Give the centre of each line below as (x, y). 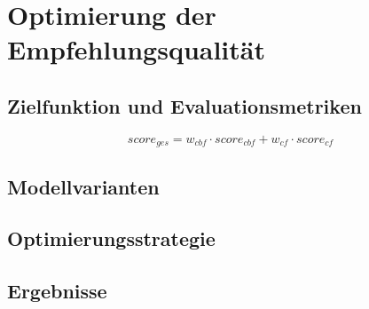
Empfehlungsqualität (136, 49)
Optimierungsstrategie (111, 238)
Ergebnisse (57, 291)
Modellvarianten (83, 186)
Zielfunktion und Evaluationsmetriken (184, 105)
